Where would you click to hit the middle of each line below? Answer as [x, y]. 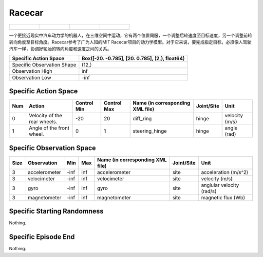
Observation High [32, 71]
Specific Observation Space [52, 148]
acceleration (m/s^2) [225, 172]
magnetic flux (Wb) [223, 197]
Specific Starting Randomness [56, 211]
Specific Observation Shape [44, 64]
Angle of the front [49, 128]
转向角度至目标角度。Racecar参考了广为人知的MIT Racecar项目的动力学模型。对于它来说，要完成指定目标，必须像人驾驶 [130, 42]
